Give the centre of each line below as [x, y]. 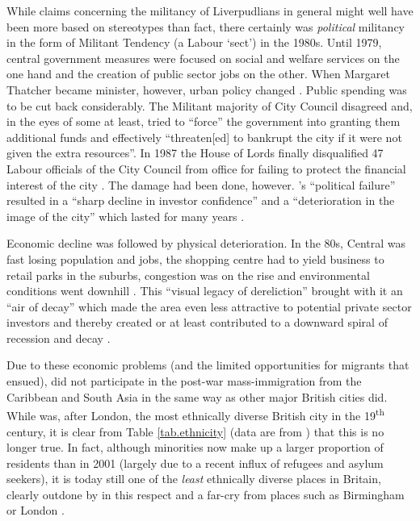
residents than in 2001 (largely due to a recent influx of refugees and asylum [195, 463]
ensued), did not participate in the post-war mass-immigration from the [184, 381]
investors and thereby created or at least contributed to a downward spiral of [197, 322]
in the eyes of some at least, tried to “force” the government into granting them [204, 121]
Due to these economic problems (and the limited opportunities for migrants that [208, 365]
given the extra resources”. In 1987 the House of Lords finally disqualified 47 [195, 153]
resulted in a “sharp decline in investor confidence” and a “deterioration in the [201, 200]
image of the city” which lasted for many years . [126, 216]
